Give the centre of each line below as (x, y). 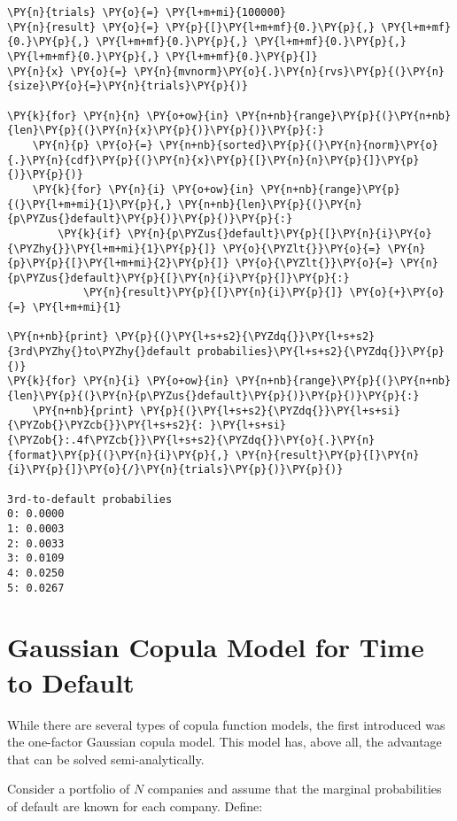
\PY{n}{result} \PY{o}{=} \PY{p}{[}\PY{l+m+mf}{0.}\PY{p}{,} (191, 27)
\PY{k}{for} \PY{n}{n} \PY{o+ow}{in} (118, 116)
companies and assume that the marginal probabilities (294, 789)
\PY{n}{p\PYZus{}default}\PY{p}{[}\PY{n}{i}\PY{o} (280, 233)
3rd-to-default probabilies (90, 499)
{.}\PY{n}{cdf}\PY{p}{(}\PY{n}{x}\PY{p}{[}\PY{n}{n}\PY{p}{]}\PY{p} (213, 160)
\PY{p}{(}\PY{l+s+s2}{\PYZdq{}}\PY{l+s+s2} (245, 337)
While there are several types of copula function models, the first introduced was (226, 724)
